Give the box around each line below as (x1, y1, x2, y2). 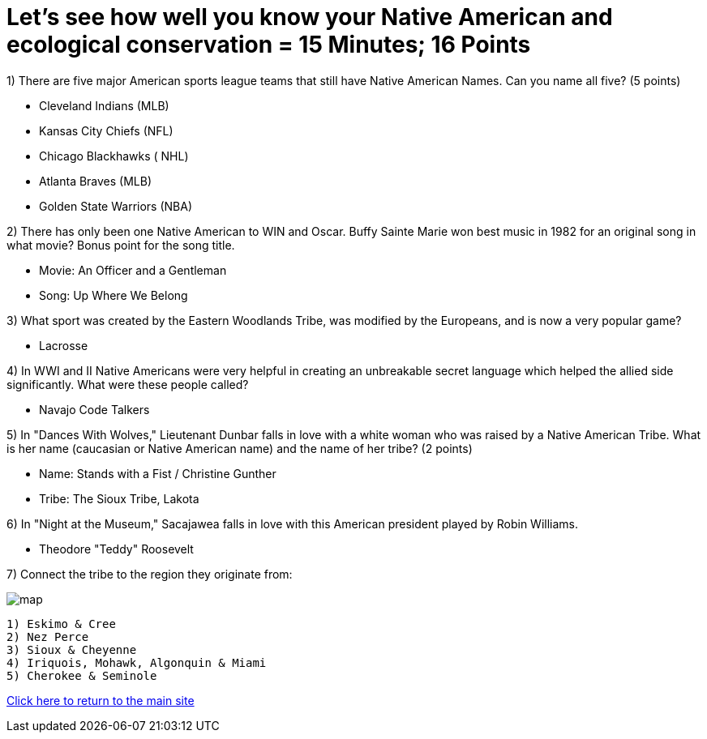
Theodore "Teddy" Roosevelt (39, 541, 194, 556)
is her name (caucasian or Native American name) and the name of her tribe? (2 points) (6, 441, 473, 455)
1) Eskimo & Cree (6, 617, 116, 630)
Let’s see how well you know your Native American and (6, 3, 613, 31)
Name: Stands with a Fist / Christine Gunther (39, 466, 276, 481)
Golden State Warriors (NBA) (39, 199, 193, 213)
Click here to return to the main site (6, 693, 195, 707)
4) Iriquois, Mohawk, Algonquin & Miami (6, 656, 267, 669)
